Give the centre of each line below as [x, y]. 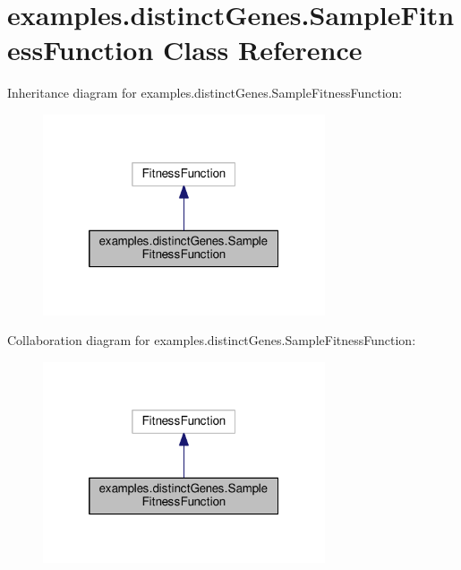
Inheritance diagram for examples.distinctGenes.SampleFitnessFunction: [205, 93]
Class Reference [263, 50]
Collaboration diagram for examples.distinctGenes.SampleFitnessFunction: [212, 340]
